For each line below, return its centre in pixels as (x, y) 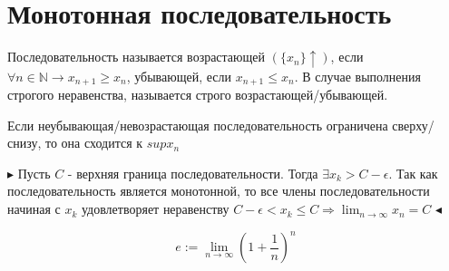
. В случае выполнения (357, 76)
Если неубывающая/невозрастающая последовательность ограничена (198, 125)
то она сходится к (94, 143)
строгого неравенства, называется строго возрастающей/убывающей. (198, 95)
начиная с (34, 209)
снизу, (24, 143)
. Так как (413, 173)
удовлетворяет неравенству (155, 209)
